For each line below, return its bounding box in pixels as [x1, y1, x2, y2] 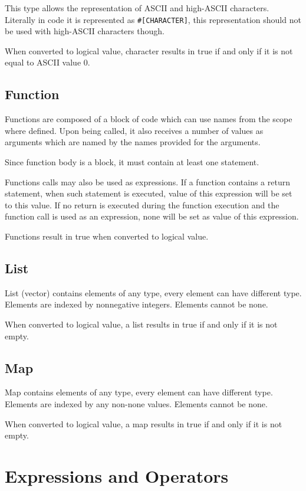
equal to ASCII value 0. [5, 56, 90, 68]
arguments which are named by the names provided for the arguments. [5, 136, 261, 148]
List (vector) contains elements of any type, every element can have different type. [5, 286, 302, 299]
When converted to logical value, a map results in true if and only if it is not [5, 417, 282, 430]
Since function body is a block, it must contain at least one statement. [5, 156, 259, 168]
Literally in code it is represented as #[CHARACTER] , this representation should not [5, 13, 301, 25]
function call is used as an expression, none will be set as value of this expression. [5, 210, 299, 222]
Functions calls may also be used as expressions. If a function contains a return [5, 175, 290, 188]
